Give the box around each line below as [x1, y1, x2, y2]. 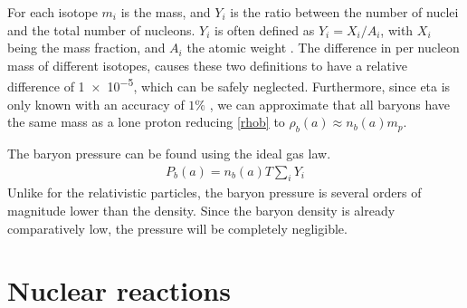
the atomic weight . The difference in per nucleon [186, 38, 460, 57]
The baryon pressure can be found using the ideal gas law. [7, 144, 331, 163]
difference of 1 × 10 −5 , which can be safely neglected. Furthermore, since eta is [7, 74, 451, 96]
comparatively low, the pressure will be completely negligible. [7, 218, 348, 237]
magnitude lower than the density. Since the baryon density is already [7, 201, 396, 220]
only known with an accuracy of [7, 94, 185, 113]
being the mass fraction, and [7, 38, 166, 57]
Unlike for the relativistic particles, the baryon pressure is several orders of [7, 183, 422, 202]
